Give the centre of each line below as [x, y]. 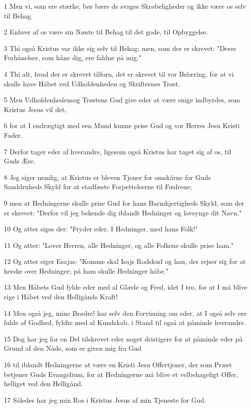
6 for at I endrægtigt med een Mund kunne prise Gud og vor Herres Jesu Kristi [122, 125]
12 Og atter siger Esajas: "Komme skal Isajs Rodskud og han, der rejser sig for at [125, 261]
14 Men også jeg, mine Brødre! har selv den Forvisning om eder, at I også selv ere [125, 313]
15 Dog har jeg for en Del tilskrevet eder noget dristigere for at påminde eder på [123, 338]
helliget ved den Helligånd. [43, 384]
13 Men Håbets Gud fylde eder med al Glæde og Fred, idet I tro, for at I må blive [126, 287]
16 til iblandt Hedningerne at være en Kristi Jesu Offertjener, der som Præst [118, 365]
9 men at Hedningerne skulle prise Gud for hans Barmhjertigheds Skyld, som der [124, 203]
